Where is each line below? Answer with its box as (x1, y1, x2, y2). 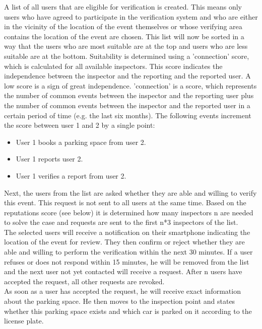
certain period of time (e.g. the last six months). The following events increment (4, 110, 251, 120)
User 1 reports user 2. (16, 153, 83, 164)
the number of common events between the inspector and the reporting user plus (4, 90, 254, 101)
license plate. (4, 315, 44, 326)
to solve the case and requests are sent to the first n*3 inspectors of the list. (4, 217, 238, 227)
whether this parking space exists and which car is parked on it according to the (4, 305, 252, 316)
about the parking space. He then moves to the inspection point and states (4, 296, 235, 306)
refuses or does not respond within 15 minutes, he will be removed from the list (4, 256, 249, 267)
